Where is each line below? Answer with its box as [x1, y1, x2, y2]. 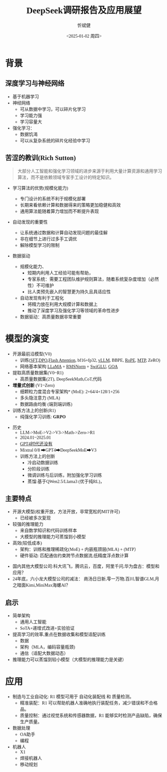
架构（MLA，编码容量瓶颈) [19, 644, 75, 650]
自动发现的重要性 [12, 219, 48, 225]
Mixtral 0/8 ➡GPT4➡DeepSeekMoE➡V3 [19, 447, 96, 453]
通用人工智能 [19, 619, 46, 625]
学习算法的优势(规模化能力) [12, 185, 68, 191]
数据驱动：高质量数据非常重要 [19, 314, 81, 320]
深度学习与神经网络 [5, 79, 64, 88]
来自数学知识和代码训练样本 [19, 528, 77, 533]
